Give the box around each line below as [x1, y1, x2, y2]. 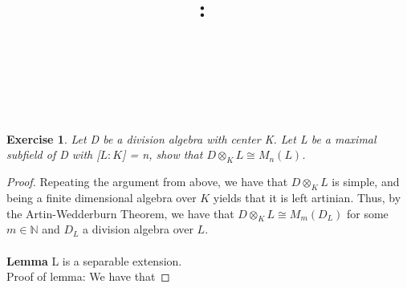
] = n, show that [122, 146, 203, 163]
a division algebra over [83, 221, 193, 237]
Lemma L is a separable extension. [6, 252, 182, 269]
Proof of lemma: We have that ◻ [6, 268, 170, 285]
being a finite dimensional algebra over [6, 189, 197, 205]
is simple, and [332, 173, 400, 190]
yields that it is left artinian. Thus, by [213, 189, 401, 205]
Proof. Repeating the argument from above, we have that [6, 173, 288, 190]
